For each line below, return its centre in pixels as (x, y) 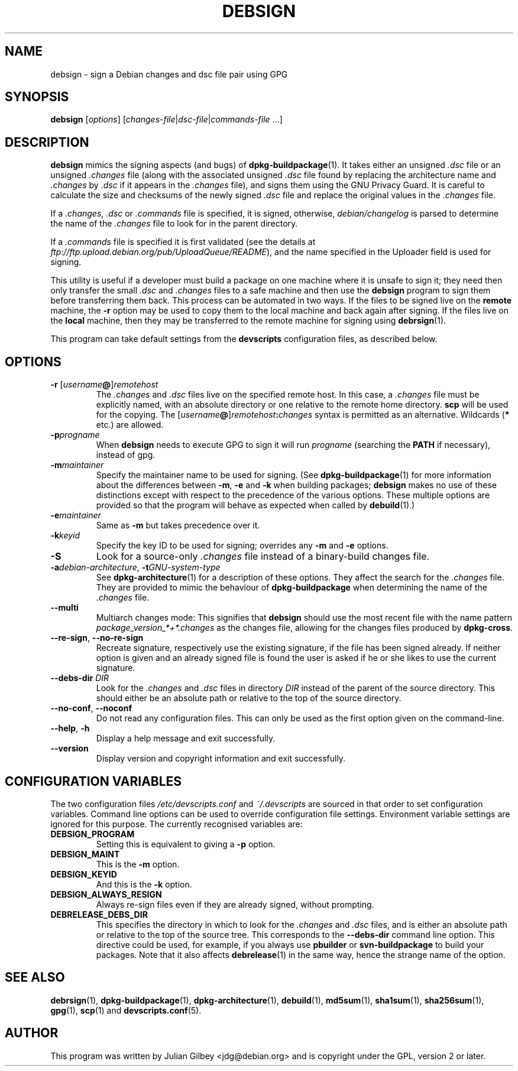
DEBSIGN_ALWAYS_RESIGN (106, 894)
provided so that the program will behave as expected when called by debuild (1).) (255, 505)
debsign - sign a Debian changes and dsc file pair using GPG (169, 74)
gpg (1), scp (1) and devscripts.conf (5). (126, 1010)
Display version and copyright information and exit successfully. (221, 759)
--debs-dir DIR (80, 678)
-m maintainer (77, 465)
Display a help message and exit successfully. (186, 738)
